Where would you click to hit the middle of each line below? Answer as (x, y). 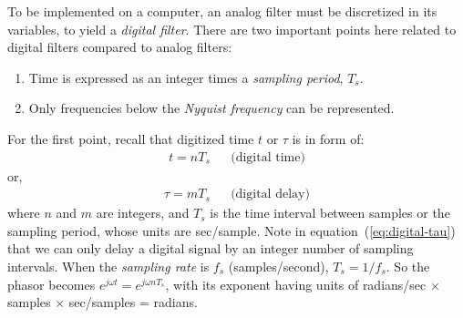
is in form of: (328, 138)
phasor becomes (51, 284)
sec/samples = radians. (133, 302)
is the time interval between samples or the (330, 213)
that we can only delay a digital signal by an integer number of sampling (211, 248)
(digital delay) (270, 195)
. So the (408, 266)
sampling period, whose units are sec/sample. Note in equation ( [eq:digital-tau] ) (231, 230)
